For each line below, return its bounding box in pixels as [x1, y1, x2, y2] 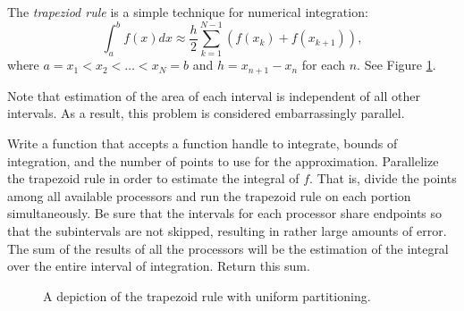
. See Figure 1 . [357, 55, 436, 74]
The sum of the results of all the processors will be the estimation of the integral [7, 239, 449, 257]
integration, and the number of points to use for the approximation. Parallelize [7, 151, 439, 170]
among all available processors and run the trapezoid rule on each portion [7, 186, 411, 205]
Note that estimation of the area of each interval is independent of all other [7, 86, 420, 105]
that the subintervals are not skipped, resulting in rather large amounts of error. [7, 222, 447, 240]
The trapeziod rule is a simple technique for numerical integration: [7, 3, 368, 21]
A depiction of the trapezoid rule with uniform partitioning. [43, 286, 371, 305]
